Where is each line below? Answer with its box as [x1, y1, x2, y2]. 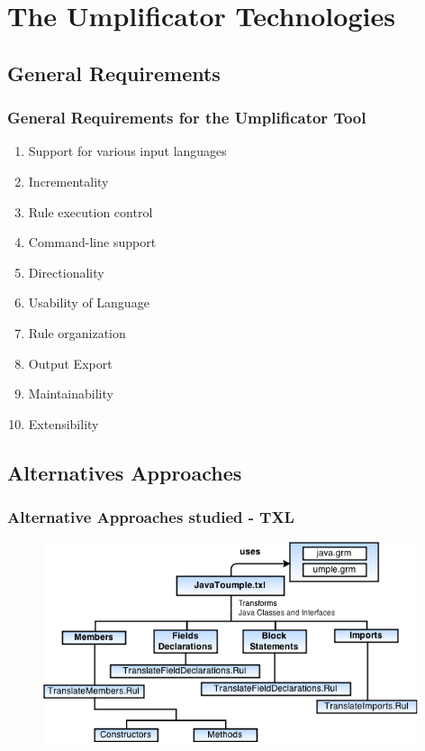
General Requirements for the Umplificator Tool [7, 106, 366, 129]
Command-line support [28, 233, 157, 252]
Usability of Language [28, 293, 149, 312]
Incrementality [28, 171, 109, 190]
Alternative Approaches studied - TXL [7, 506, 294, 528]
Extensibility [28, 414, 99, 433]
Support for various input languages [28, 142, 227, 160]
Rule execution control [28, 202, 153, 221]
